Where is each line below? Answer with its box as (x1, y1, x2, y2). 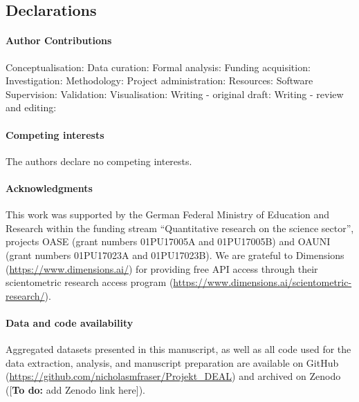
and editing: (6, 100, 57, 115)
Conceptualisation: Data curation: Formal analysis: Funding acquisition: (6, 59, 311, 74)
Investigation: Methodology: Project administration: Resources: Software (6, 73, 313, 88)
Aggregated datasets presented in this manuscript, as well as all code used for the (6, 342, 351, 356)
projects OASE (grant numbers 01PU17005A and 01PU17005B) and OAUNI (6, 234, 331, 249)
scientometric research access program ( (6, 275, 174, 289)
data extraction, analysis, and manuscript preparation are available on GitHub (6, 355, 339, 370)
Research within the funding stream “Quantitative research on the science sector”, (6, 220, 354, 235)
